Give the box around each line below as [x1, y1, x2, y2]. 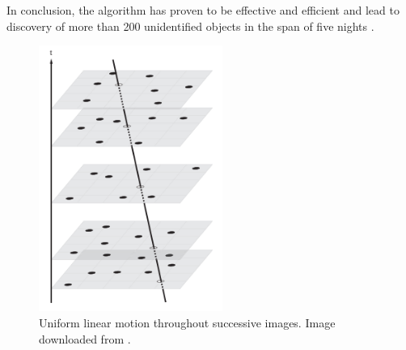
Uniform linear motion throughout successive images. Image [39, 314, 336, 331]
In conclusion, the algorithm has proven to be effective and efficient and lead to [6, 2, 400, 18]
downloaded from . [39, 330, 131, 347]
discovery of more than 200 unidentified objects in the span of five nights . [6, 17, 374, 34]
